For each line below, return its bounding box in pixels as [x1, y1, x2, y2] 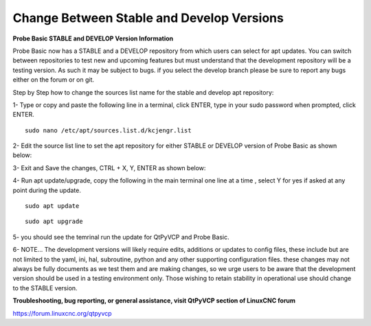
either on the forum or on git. [12, 75, 95, 84]
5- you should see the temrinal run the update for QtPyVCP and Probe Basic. [12, 233, 229, 241]
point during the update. [12, 186, 82, 194]
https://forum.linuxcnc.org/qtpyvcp [12, 309, 113, 317]
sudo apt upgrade [25, 218, 83, 226]
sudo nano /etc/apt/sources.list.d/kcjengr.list [25, 126, 192, 134]
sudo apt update [25, 202, 80, 210]
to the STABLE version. [12, 283, 78, 292]
